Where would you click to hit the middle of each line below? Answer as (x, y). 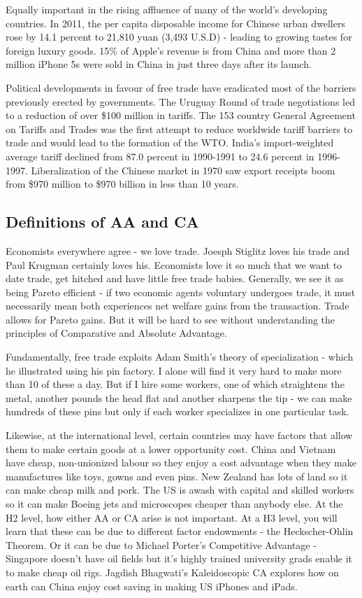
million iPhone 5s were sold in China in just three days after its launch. (159, 64)
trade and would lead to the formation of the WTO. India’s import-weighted (170, 142)
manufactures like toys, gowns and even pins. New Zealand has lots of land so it (177, 476)
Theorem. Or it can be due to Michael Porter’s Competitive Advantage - (161, 544)
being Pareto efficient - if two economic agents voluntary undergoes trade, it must (181, 292)
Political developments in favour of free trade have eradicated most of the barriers (181, 87)
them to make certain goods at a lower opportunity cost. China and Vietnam (171, 448)
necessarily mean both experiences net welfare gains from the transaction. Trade (178, 306)
